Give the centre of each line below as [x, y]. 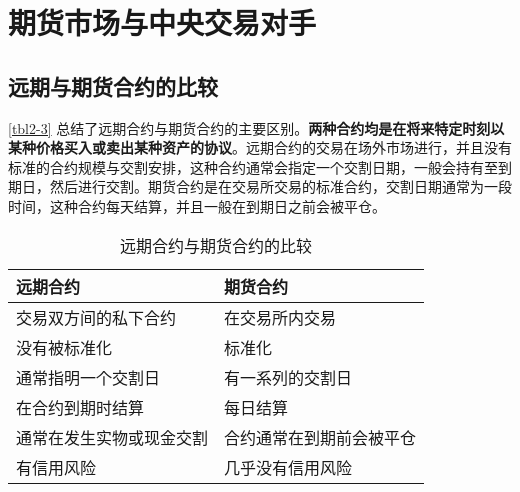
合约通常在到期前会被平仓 [320, 437]
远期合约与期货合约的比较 [216, 245]
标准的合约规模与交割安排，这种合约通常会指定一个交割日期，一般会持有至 [253, 166]
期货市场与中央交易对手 [162, 22]
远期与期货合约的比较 [113, 85]
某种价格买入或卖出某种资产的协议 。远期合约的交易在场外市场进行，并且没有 [260, 147]
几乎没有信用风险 [288, 467]
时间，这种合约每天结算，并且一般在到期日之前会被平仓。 [197, 205]
